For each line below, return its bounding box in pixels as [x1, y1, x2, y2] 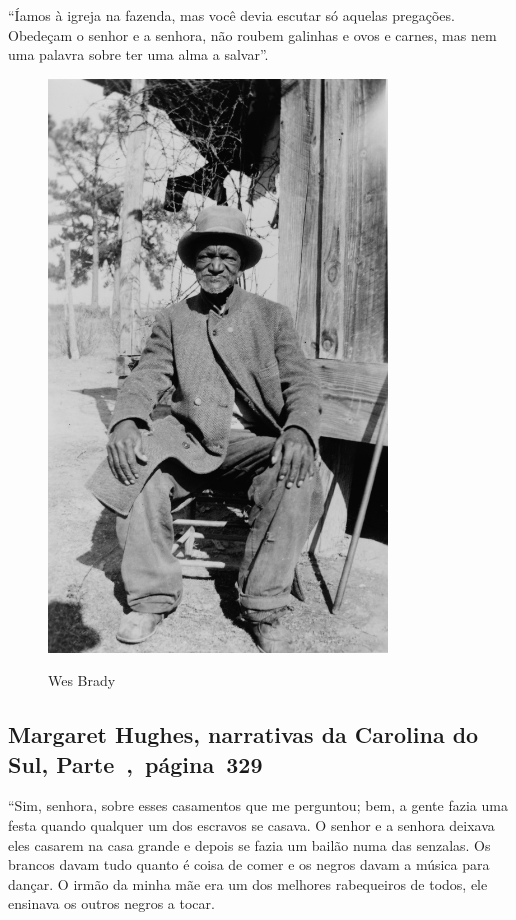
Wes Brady [48, 670, 116, 691]
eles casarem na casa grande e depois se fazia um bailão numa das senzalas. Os [8, 834, 491, 855]
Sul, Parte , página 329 [8, 748, 263, 779]
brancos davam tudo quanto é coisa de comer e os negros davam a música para [8, 854, 490, 875]
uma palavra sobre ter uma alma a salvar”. [8, 44, 269, 65]
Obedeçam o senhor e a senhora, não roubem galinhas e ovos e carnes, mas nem [8, 24, 497, 45]
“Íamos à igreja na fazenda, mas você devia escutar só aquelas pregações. [8, 5, 455, 25]
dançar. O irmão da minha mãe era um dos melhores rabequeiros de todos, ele [8, 873, 488, 894]
